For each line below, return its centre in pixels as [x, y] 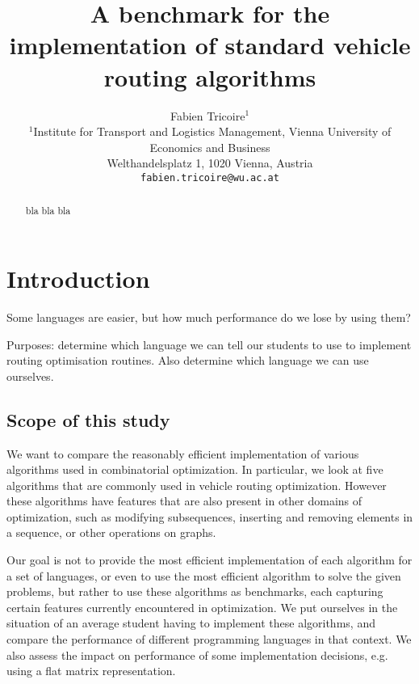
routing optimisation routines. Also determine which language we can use [188, 360]
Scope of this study [88, 419]
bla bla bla [48, 211]
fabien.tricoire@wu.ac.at [210, 177]
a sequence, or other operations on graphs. [111, 532]
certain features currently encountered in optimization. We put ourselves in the [202, 607]
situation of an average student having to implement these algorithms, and [191, 623]
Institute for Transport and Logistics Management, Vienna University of [212, 131]
